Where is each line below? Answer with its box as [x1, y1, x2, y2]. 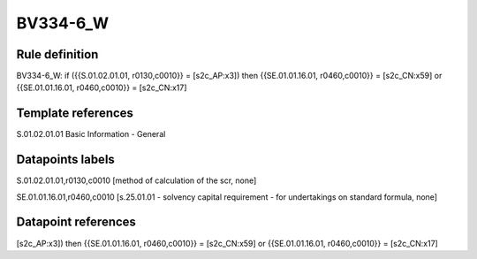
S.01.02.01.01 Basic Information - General [16, 129, 166, 140]
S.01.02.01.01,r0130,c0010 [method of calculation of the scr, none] [16, 175, 257, 186]
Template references [16, 106, 134, 121]
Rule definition [16, 47, 99, 62]
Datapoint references [16, 215, 137, 230]
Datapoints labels [16, 152, 115, 167]
